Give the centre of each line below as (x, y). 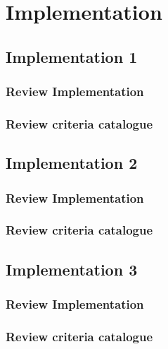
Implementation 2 (72, 163)
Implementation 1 (72, 56)
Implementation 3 (72, 269)
